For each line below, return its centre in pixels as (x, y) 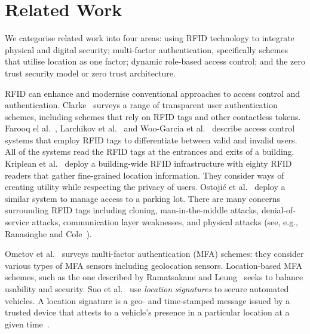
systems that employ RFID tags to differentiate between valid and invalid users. (151, 140)
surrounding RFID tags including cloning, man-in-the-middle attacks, (132, 210)
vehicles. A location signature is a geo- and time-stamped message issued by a (147, 300)
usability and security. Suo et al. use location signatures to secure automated (147, 289)
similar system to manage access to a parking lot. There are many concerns (143, 198)
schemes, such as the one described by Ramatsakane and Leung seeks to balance (154, 277)
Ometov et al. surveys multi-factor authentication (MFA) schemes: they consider (154, 254)
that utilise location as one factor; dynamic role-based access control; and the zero (155, 61)
